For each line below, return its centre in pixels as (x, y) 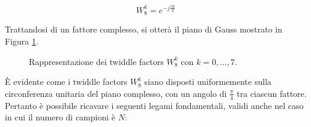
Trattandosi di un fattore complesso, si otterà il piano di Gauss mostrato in (144, 29)
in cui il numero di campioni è (60, 117)
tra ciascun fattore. (272, 93)
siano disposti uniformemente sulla (208, 82)
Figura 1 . (22, 41)
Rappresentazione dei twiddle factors (96, 61)
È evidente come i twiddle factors (66, 82)
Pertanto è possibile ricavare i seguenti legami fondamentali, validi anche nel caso (154, 105)
